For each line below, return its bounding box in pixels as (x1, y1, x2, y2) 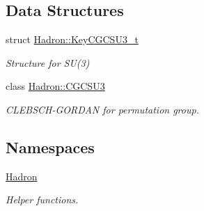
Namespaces (6, 136, 95, 157)
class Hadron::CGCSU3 (6, 79, 105, 93)
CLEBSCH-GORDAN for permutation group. (6, 102, 199, 116)
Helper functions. (6, 192, 79, 207)
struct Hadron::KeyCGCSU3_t (6, 32, 139, 47)
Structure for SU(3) (6, 55, 90, 70)
